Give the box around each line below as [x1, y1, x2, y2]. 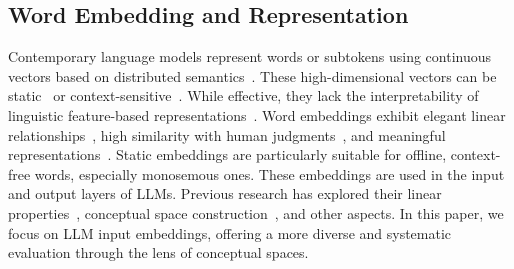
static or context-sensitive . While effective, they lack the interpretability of [8, 85, 479, 106]
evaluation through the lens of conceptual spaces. [8, 242, 309, 263]
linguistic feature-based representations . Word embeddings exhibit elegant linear [8, 104, 506, 125]
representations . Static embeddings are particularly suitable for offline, [8, 144, 447, 165]
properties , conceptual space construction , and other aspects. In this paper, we [8, 202, 504, 223]
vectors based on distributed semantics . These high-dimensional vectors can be [8, 65, 497, 86]
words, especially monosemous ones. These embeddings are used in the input [34, 163, 505, 184]
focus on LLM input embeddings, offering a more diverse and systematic [8, 222, 452, 243]
